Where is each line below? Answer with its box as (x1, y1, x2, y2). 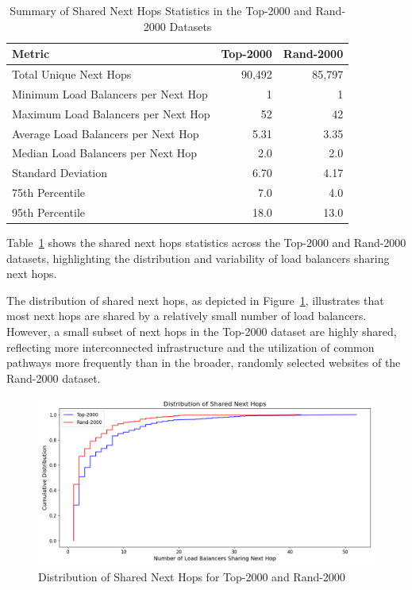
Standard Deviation (12, 164, 108, 181)
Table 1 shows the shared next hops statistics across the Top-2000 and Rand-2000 (6, 234, 406, 251)
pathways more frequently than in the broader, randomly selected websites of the (6, 354, 401, 371)
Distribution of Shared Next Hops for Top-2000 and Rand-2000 (38, 568, 345, 584)
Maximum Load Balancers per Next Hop (12, 105, 210, 121)
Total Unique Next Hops (12, 66, 132, 83)
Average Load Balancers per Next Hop (12, 125, 199, 141)
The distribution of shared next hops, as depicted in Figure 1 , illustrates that (6, 291, 384, 308)
